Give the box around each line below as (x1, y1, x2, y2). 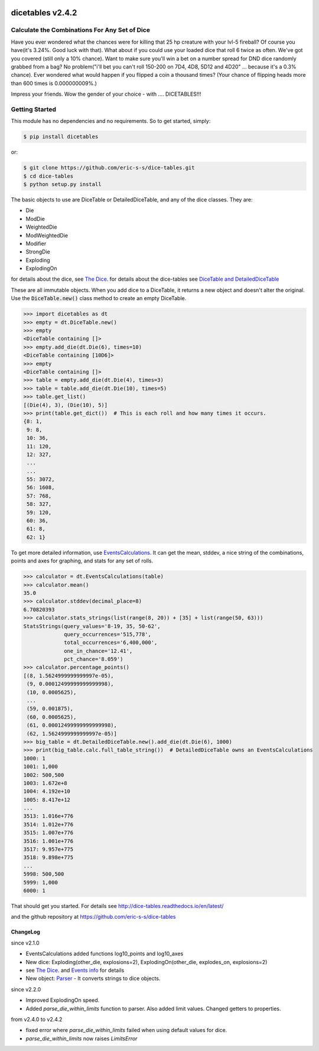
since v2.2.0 (11, 985, 41, 993)
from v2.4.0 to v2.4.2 (11, 1016, 63, 1023)
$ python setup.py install (23, 181, 102, 187)
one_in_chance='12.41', (64, 647, 133, 654)
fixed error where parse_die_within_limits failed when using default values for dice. (25, 1027, 227, 1034)
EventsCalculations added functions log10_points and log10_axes (25, 950, 184, 957)
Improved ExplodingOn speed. (25, 997, 100, 1004)
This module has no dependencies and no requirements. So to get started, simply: (11, 118, 211, 125)
